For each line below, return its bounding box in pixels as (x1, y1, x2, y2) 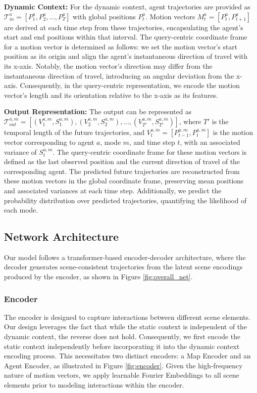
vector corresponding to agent (4, 136, 95, 147)
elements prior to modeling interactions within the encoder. (4, 380, 184, 390)
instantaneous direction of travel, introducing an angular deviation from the (4, 70, 234, 81)
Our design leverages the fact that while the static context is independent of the (4, 321, 247, 332)
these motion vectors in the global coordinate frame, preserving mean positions (4, 175, 244, 186)
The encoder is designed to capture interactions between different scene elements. (4, 311, 251, 322)
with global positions (72, 11, 136, 21)
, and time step (129, 136, 175, 147)
